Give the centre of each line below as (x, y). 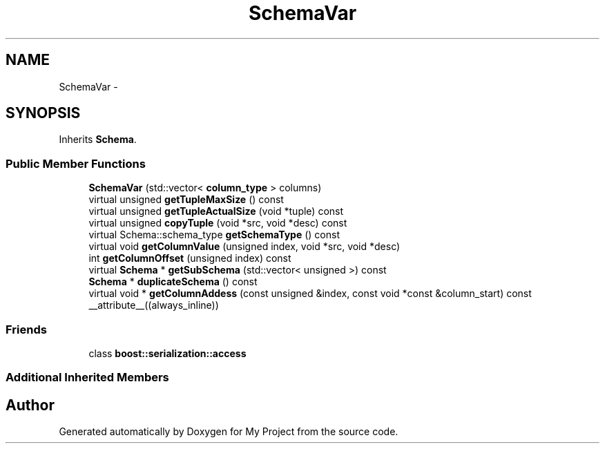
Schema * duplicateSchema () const (173, 282)
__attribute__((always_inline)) (154, 305)
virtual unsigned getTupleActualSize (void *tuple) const (216, 211)
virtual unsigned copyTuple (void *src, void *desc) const (218, 223)
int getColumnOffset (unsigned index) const (190, 258)
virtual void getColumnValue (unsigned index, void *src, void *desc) (244, 247)
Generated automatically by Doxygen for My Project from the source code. (229, 432)
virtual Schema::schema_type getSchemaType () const (214, 235)
